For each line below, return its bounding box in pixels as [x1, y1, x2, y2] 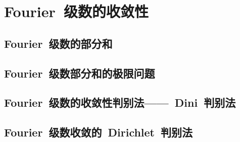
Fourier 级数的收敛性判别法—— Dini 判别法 [4, 95, 236, 110]
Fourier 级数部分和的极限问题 [4, 65, 155, 81]
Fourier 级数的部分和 [4, 35, 113, 51]
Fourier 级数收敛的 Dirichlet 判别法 [4, 124, 193, 140]
